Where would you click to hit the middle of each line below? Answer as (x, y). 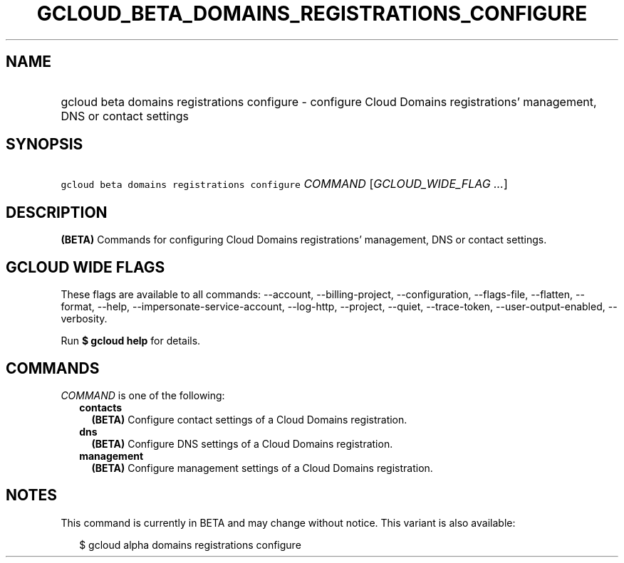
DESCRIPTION (57, 212)
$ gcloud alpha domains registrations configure (190, 544)
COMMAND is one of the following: (143, 395)
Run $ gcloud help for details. (131, 341)
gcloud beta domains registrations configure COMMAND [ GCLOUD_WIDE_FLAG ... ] (284, 184)
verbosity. (84, 319)
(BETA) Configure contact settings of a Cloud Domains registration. (249, 419)
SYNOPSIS (45, 144)
